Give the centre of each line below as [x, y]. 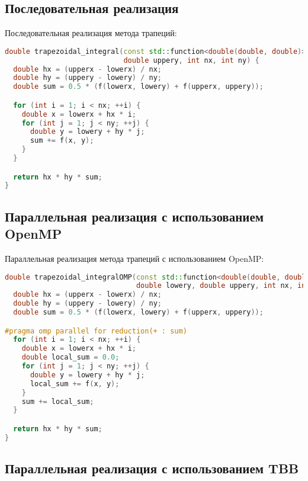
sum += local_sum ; [58, 401]
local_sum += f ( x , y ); [75, 384]
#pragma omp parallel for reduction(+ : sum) [96, 331]
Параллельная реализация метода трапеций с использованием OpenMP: [134, 258]
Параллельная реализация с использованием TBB [152, 468]
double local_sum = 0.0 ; [70, 357]
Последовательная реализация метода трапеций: [91, 33]
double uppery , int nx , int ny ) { [191, 60]
